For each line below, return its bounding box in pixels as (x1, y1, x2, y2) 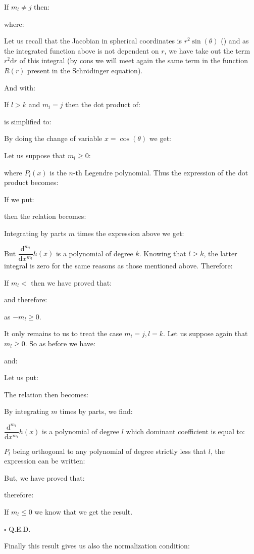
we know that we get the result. (34, 506, 133, 517)
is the (49, 167, 67, 177)
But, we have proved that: (4, 472, 85, 483)
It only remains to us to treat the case (4, 328, 122, 339)
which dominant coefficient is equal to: (126, 426, 245, 436)
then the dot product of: (65, 99, 140, 110)
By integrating (4, 406, 49, 417)
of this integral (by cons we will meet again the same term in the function (19, 55, 248, 66)
